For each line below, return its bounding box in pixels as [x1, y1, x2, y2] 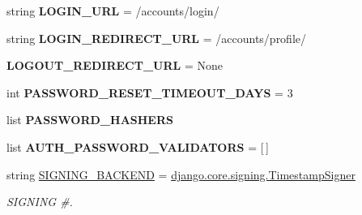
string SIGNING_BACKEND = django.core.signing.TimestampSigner [6, 166, 356, 183]
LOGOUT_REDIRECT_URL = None [6, 57, 223, 74]
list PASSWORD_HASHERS [6, 111, 173, 128]
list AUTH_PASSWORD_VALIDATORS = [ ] [6, 138, 269, 155]
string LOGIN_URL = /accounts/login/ [6, 2, 219, 19]
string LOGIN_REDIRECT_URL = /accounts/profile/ [6, 29, 307, 46]
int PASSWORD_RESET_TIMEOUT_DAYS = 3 [6, 84, 293, 101]
